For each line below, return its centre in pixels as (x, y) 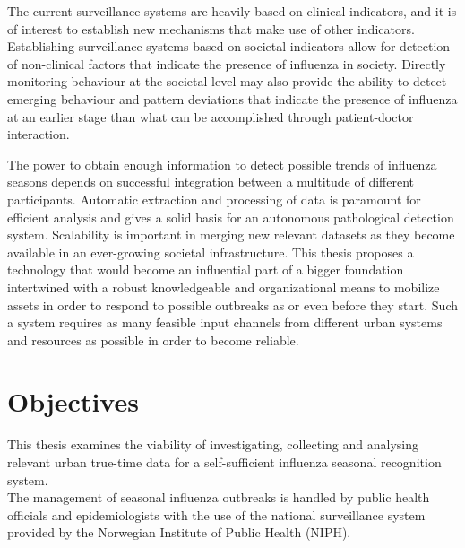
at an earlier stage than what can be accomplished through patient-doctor (211, 116)
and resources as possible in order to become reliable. (153, 339)
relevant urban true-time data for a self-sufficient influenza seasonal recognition (224, 462)
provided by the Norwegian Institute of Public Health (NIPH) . (179, 532)
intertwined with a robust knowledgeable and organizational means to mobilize (224, 287)
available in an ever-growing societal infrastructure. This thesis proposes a (211, 252)
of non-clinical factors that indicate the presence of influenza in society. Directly (227, 63)
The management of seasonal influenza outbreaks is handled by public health (219, 497)
